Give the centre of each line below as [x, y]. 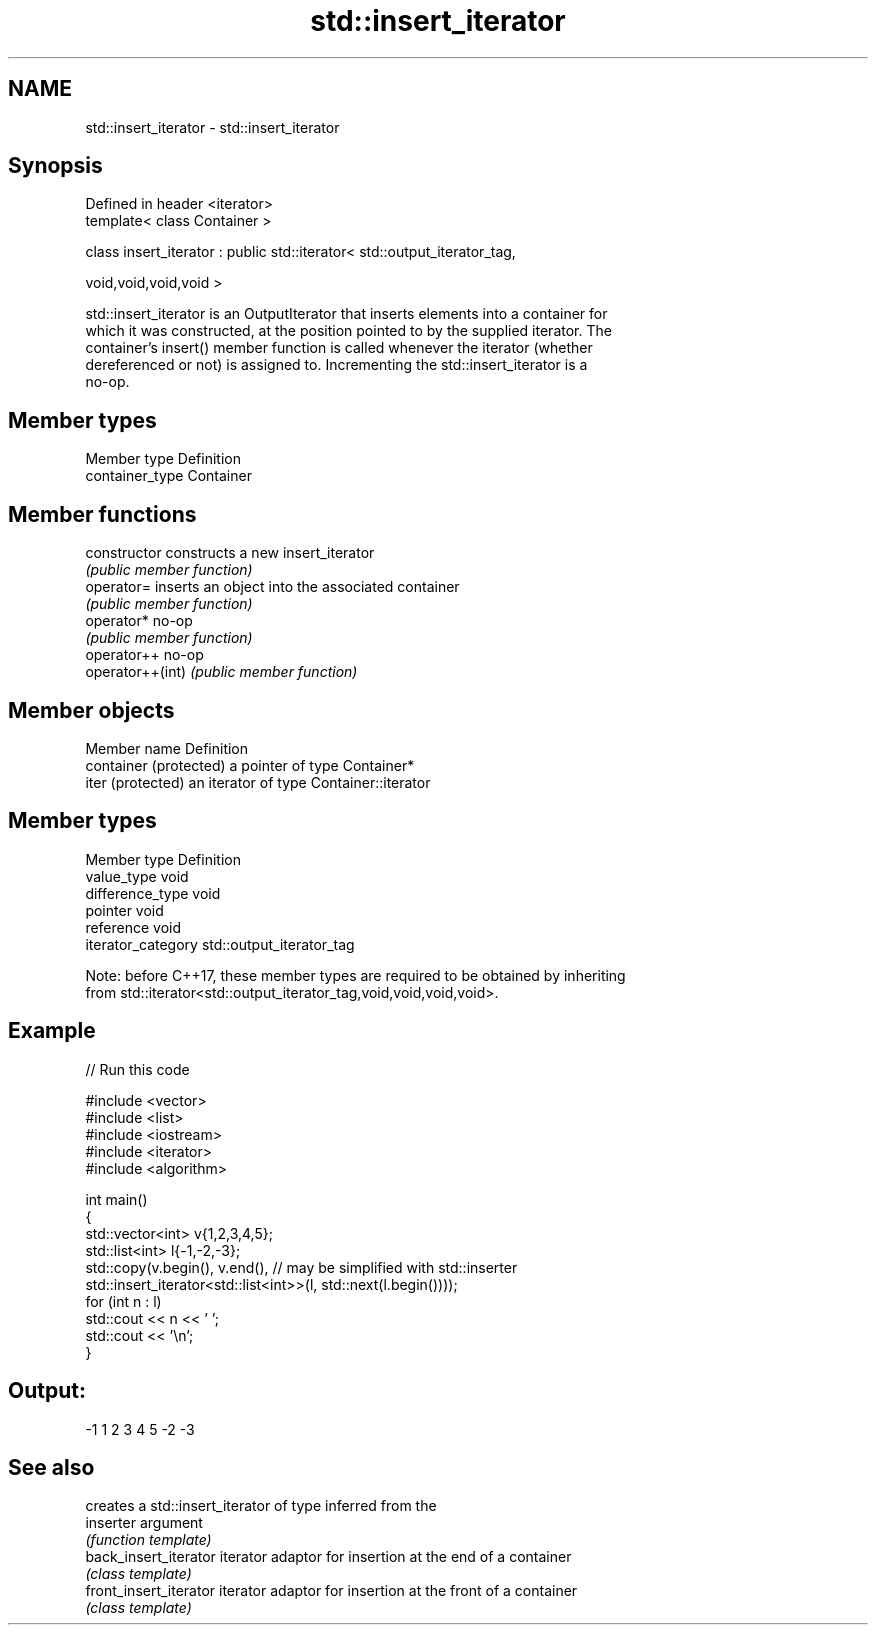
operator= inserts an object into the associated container [272, 587]
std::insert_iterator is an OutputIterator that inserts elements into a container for [346, 314]
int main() [116, 1199]
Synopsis [55, 166]
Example [52, 1031]
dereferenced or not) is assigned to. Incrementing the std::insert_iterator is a [336, 365]
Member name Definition [167, 748]
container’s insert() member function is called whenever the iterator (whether [339, 348]
